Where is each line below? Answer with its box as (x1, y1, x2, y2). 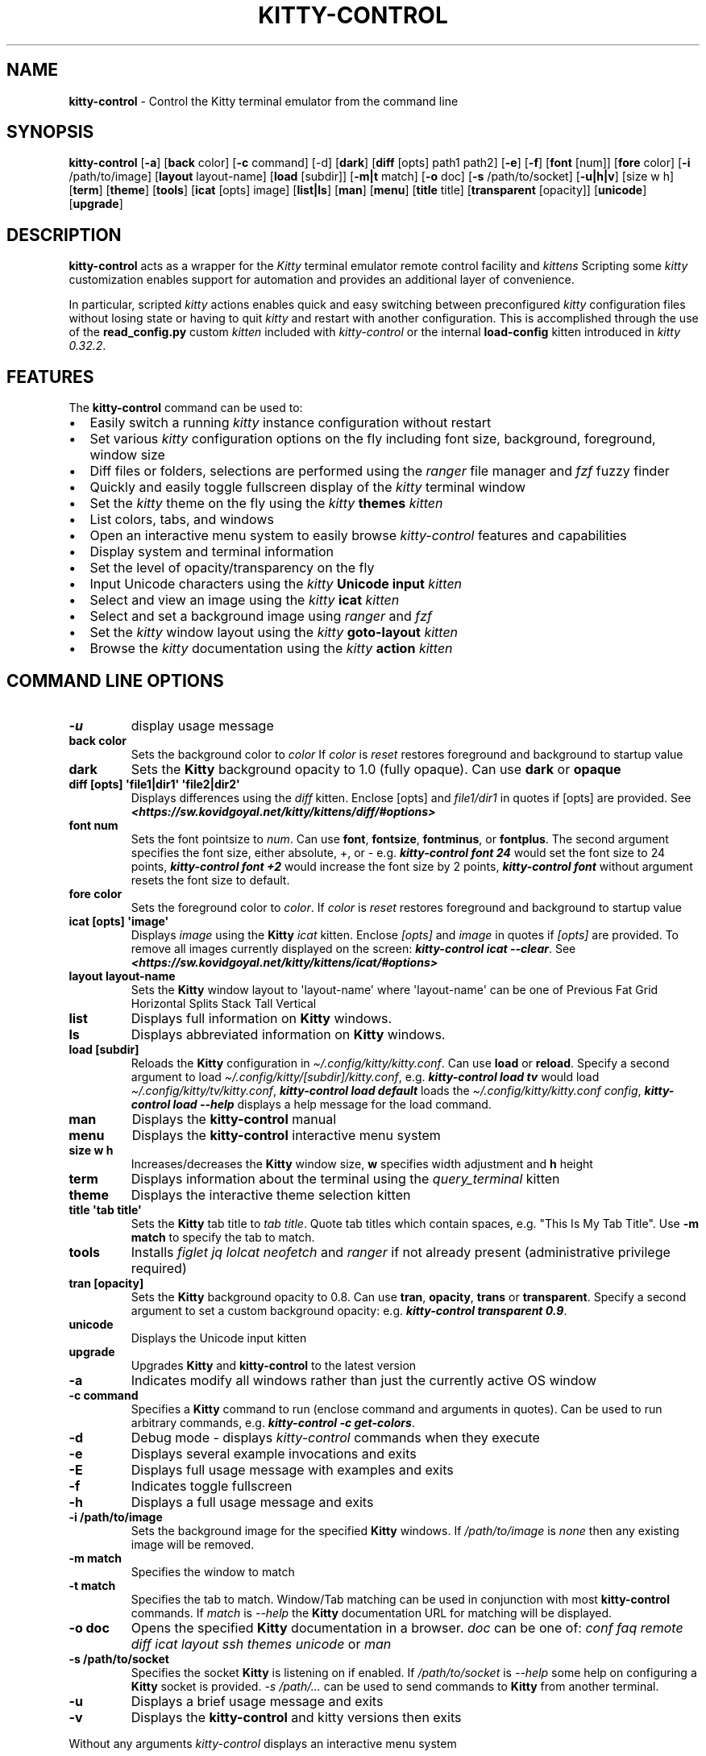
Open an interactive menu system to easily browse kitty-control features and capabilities (89, 527, 627, 544)
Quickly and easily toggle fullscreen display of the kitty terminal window (89, 479, 526, 496)
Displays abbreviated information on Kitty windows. (131, 1026, 446, 1042)
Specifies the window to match (131, 1564, 295, 1579)
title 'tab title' (69, 1202, 142, 1217)
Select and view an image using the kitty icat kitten (89, 592, 400, 609)
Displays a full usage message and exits (131, 1493, 374, 1510)
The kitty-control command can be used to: (69, 401, 303, 415)
